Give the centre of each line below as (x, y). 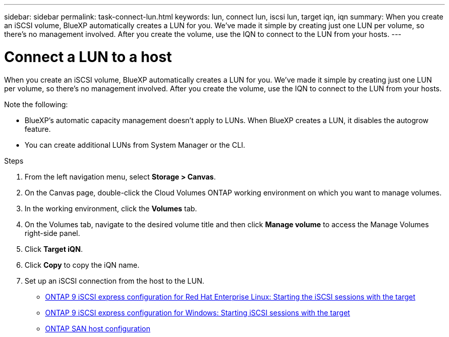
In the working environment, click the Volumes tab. (111, 208)
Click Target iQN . (54, 249)
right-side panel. (53, 233)
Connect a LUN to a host (88, 57)
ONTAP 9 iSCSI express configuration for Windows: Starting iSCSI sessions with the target (198, 312)
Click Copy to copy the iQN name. (82, 265)
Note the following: (36, 104)
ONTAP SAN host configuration (98, 328)
